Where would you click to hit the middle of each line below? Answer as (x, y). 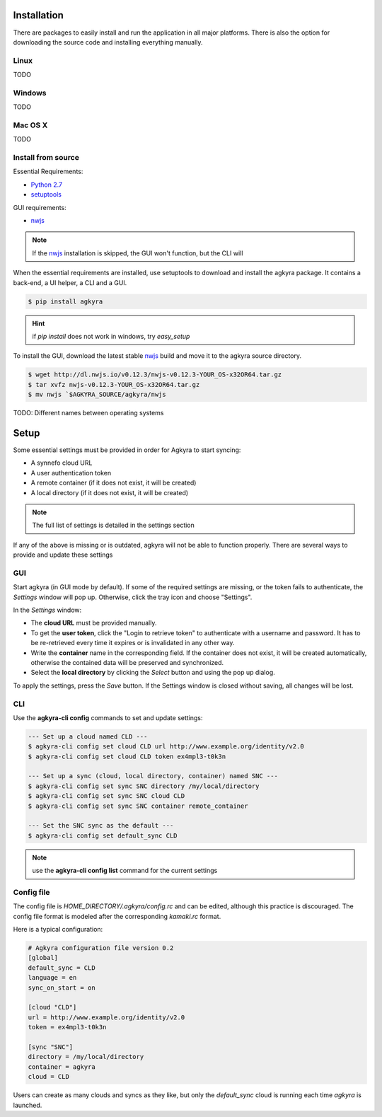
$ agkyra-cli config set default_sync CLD (103, 835)
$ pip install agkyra (65, 301)
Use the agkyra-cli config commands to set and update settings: (108, 717)
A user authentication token (71, 473)
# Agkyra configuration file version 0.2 (101, 948)
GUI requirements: (40, 207)
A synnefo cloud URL (62, 463)
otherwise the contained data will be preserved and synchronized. (127, 662)
